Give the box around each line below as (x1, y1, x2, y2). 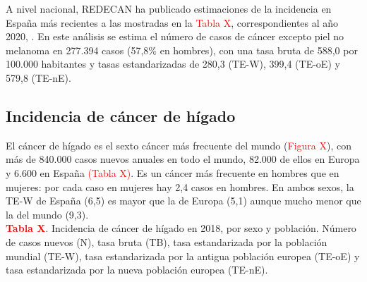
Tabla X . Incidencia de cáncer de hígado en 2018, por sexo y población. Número (6, 221, 356, 235)
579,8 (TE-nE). (6, 70, 71, 85)
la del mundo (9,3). (6, 207, 89, 221)
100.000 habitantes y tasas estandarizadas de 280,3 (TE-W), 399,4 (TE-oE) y (6, 56, 340, 71)
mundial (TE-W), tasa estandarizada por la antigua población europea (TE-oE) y (6, 248, 360, 263)
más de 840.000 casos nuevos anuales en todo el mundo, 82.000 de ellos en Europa (6, 152, 360, 166)
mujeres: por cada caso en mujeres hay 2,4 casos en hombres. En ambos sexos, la (6, 179, 354, 194)
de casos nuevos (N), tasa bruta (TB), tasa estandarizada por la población (6, 234, 327, 249)
